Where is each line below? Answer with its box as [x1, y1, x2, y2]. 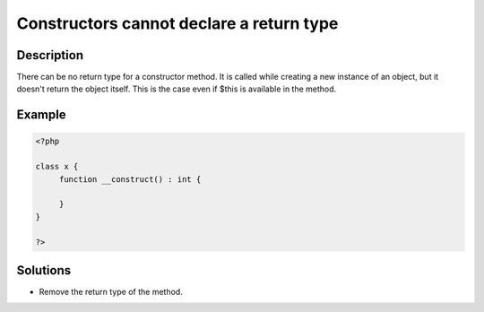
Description [16, 48, 84, 63]
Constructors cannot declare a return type [16, 13, 339, 33]
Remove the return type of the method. [39, 287, 183, 298]
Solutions [16, 263, 72, 278]
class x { [35, 161, 79, 172]
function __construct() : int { [58, 174, 202, 184]
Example [16, 108, 66, 123]
